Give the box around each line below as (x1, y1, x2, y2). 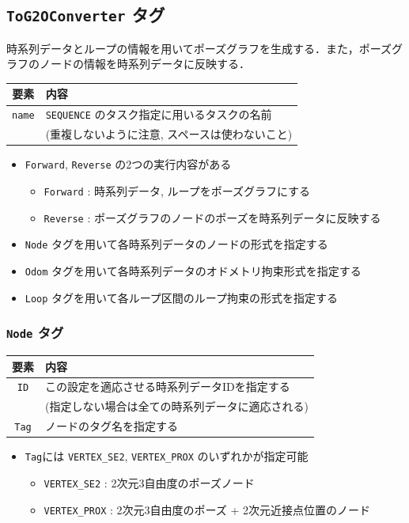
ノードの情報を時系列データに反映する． (39, 55, 250, 72)
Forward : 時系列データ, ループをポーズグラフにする (44, 182, 311, 199)
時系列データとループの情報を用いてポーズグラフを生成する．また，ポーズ (6, 40, 392, 56)
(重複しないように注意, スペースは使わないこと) (45, 126, 293, 142)
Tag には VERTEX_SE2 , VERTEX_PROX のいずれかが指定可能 (25, 448, 309, 464)
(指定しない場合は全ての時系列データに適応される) (45, 398, 309, 415)
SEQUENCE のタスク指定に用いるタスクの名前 (45, 106, 272, 123)
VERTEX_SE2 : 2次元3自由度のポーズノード (44, 474, 255, 491)
